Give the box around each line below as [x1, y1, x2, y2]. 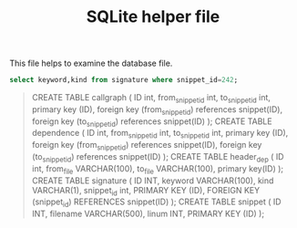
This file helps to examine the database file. [9, 57, 173, 69]
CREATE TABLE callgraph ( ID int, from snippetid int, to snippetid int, [31, 92, 271, 105]
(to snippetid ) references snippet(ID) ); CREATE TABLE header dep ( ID [31, 151, 284, 164]
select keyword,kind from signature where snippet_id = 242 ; [9, 76, 239, 85]
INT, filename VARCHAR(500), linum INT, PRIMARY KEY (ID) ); [31, 208, 265, 220]
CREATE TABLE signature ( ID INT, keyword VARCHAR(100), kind [31, 175, 274, 186]
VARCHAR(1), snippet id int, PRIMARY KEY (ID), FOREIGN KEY [31, 184, 261, 198]
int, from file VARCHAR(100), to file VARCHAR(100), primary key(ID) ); [31, 162, 284, 176]
